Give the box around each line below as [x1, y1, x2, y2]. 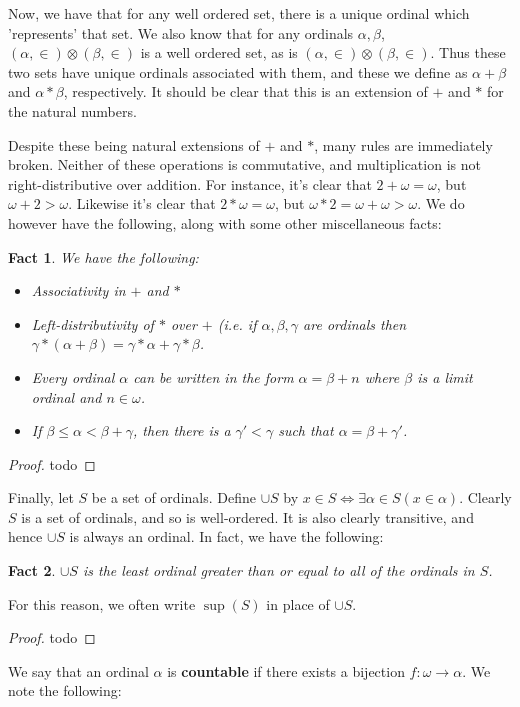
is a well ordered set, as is [140, 42, 298, 63]
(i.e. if [217, 313, 257, 334]
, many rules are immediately [314, 134, 493, 155]
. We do [417, 193, 465, 214]
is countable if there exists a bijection [167, 660, 405, 681]
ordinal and [31, 386, 102, 407]
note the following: [8, 680, 122, 701]
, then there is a [133, 420, 231, 441]
